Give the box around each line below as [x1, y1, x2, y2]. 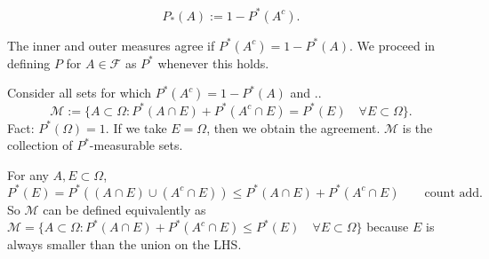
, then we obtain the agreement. [206, 118, 381, 137]
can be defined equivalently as [43, 200, 206, 218]
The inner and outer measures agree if [7, 35, 215, 54]
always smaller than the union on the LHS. [7, 235, 242, 254]
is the [402, 118, 433, 137]
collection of [7, 136, 73, 154]
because [366, 217, 409, 236]
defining [7, 53, 51, 72]
